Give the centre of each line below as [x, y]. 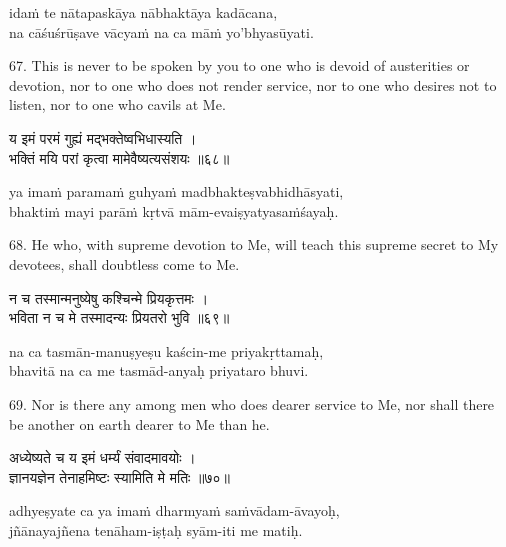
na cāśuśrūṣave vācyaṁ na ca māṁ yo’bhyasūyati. [161, 31]
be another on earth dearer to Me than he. [139, 423]
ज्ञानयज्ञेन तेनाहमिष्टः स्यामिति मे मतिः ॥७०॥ [120, 476]
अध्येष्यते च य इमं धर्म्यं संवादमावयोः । [102, 457]
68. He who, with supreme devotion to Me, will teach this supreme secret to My [254, 244]
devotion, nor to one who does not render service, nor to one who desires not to [253, 84]
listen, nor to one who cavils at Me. [117, 104]
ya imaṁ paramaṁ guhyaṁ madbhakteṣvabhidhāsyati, [176, 191]
